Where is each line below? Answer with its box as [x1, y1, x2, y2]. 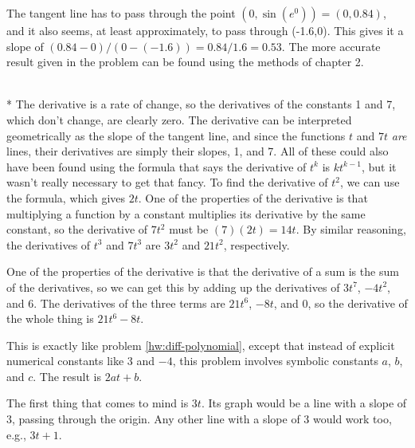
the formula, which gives [6, 189, 126, 206]
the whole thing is [6, 310, 94, 327]
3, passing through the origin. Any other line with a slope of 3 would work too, [6, 411, 392, 427]
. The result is [33, 367, 102, 384]
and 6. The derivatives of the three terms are [6, 294, 225, 311]
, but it [361, 158, 397, 175]
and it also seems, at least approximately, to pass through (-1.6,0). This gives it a [6, 22, 404, 38]
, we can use [340, 174, 400, 191]
